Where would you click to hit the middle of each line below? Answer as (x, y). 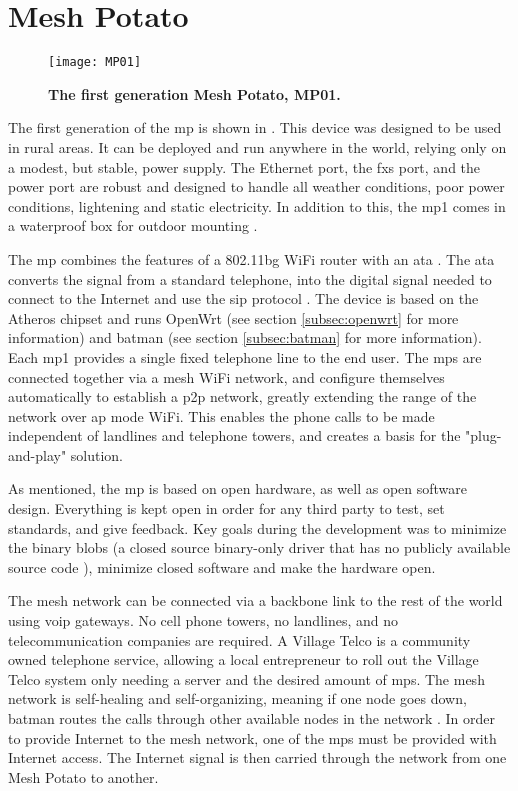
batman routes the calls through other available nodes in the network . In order (251, 718)
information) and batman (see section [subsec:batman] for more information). (245, 337)
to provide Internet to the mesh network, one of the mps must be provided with (252, 737)
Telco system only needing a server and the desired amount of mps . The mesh (246, 678)
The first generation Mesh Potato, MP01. (194, 93)
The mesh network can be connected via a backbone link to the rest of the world (255, 600)
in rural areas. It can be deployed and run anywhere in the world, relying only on (257, 146)
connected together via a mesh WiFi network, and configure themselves (226, 376)
